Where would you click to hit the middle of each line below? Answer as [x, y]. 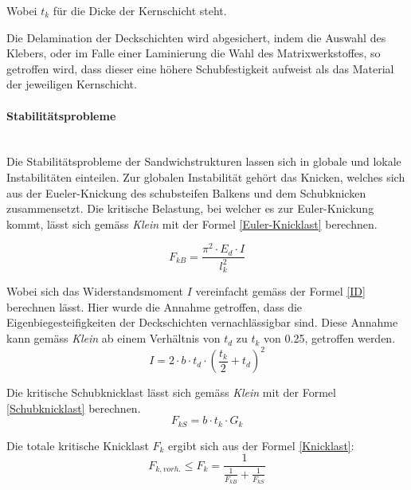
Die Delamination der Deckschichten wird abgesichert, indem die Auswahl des [196, 37]
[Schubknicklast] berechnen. [74, 408]
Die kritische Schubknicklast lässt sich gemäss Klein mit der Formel [171, 392]
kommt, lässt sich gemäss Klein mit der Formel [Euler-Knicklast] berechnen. [192, 223]
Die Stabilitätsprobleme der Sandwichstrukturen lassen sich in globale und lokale [204, 161]
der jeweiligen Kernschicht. [72, 84]
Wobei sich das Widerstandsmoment [95, 291]
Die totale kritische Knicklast [78, 445]
